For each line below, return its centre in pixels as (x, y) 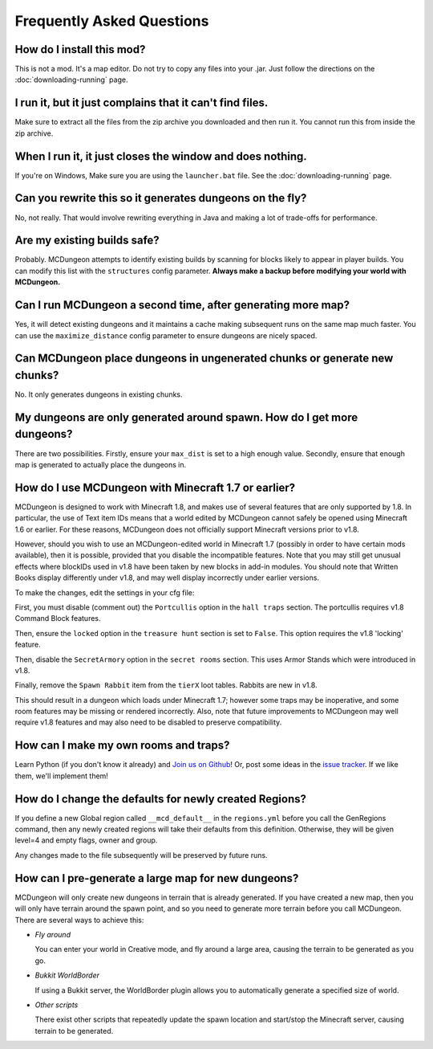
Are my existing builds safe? (87, 241)
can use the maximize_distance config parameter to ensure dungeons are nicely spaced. (166, 335)
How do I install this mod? (80, 49)
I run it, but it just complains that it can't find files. (142, 103)
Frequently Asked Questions (112, 21)
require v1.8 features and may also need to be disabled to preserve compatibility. (148, 722)
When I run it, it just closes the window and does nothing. (161, 156)
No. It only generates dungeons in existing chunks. (99, 394)
